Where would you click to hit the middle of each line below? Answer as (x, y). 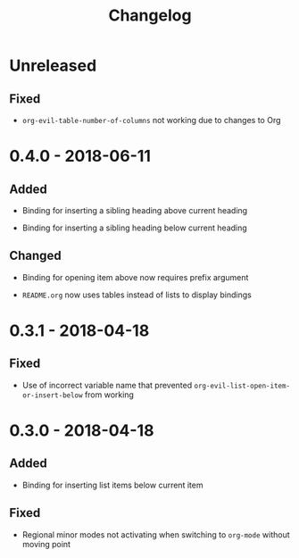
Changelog (150, 16)
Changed (35, 256)
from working (109, 395)
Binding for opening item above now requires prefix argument (135, 277)
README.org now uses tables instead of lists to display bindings (137, 295)
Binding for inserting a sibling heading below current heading (134, 228)
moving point (46, 544)
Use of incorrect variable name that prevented (107, 385)
